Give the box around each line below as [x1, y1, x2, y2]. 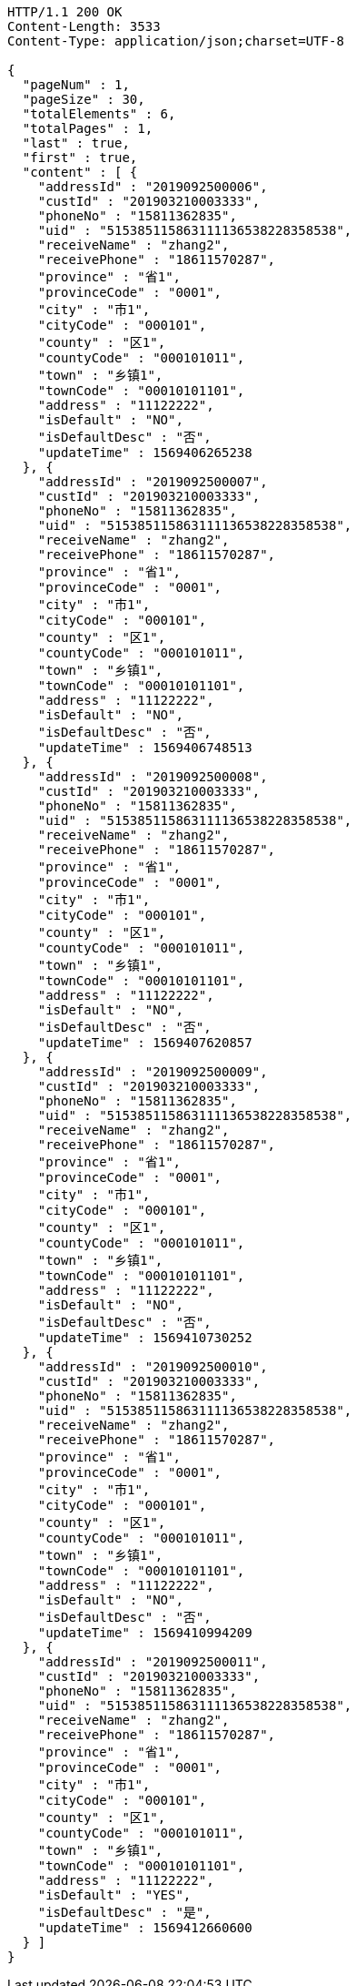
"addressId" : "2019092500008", [37, 769, 268, 784]
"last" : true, [22, 136, 130, 150]
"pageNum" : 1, [22, 77, 130, 92]
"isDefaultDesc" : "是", [37, 1905, 212, 1920]
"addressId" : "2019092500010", [37, 1360, 268, 1374]
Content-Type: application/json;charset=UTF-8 [7, 34, 344, 48]
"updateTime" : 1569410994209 [37, 1625, 252, 1640]
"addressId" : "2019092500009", [37, 1064, 268, 1079]
